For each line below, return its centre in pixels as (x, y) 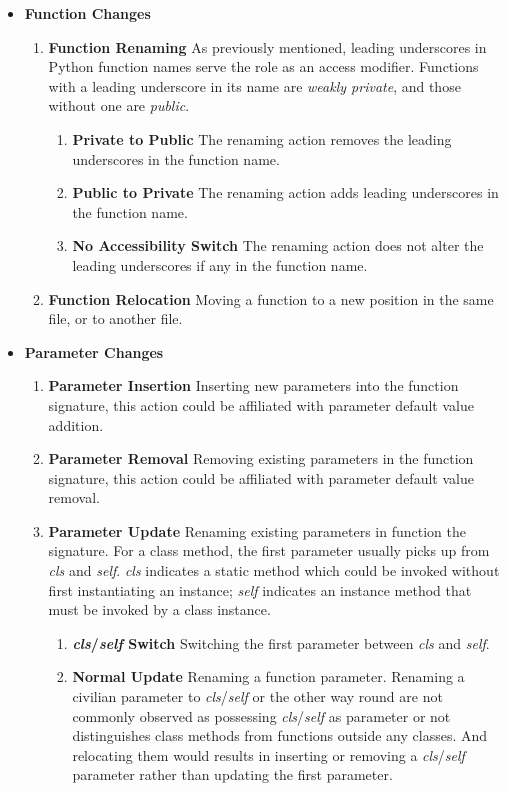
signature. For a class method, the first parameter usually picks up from (269, 550)
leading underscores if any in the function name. (220, 264)
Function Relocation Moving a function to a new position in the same (271, 298)
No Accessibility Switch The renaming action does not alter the (278, 245)
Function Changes (87, 13)
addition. (76, 424)
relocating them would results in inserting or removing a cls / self (268, 754)
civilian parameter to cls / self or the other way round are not (257, 696)
